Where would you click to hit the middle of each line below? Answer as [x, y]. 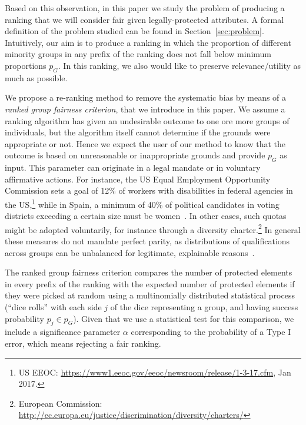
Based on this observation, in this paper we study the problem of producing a [145, 8]
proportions [26, 65]
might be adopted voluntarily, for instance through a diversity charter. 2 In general [153, 228]
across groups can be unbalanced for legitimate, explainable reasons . [130, 252]
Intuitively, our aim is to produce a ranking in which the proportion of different [148, 42]
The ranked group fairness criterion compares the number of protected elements [149, 272]
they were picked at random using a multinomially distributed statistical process [150, 295]
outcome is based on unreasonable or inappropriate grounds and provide [135, 155]
